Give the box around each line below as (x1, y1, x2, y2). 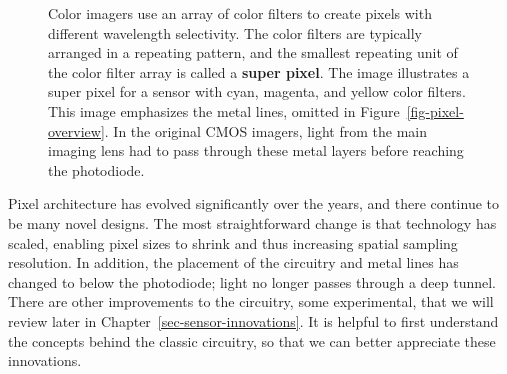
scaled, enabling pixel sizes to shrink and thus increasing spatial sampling (8, 232, 458, 253)
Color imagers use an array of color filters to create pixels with (48, 3, 432, 23)
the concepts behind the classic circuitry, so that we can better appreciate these (8, 330, 496, 351)
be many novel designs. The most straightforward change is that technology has (8, 212, 497, 233)
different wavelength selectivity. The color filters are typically (48, 22, 423, 43)
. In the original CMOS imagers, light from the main (104, 120, 428, 141)
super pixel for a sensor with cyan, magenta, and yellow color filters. (48, 81, 466, 102)
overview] (48, 120, 105, 141)
